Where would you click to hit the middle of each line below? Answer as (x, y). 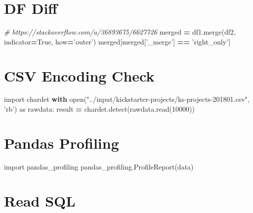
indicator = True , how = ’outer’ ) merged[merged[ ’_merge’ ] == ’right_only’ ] (117, 41)
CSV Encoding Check (79, 75)
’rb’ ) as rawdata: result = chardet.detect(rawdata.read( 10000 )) (99, 109)
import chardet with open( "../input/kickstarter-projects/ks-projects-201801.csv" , (127, 99)
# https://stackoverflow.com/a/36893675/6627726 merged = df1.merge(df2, (120, 32)
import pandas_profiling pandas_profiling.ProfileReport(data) (99, 166)
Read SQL (40, 200)
